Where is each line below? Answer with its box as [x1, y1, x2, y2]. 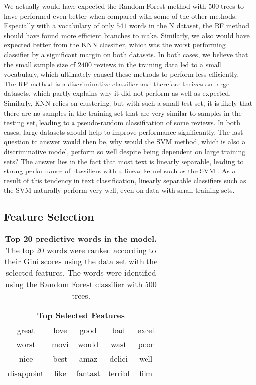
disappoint [8, 367, 44, 379]
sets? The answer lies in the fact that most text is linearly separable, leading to [4, 156, 244, 166]
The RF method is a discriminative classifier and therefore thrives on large [4, 78, 230, 88]
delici [110, 353, 128, 365]
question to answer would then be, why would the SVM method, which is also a [4, 136, 246, 147]
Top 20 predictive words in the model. [5, 233, 157, 245]
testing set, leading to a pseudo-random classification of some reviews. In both [4, 117, 240, 128]
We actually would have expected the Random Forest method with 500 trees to [4, 1, 244, 11]
